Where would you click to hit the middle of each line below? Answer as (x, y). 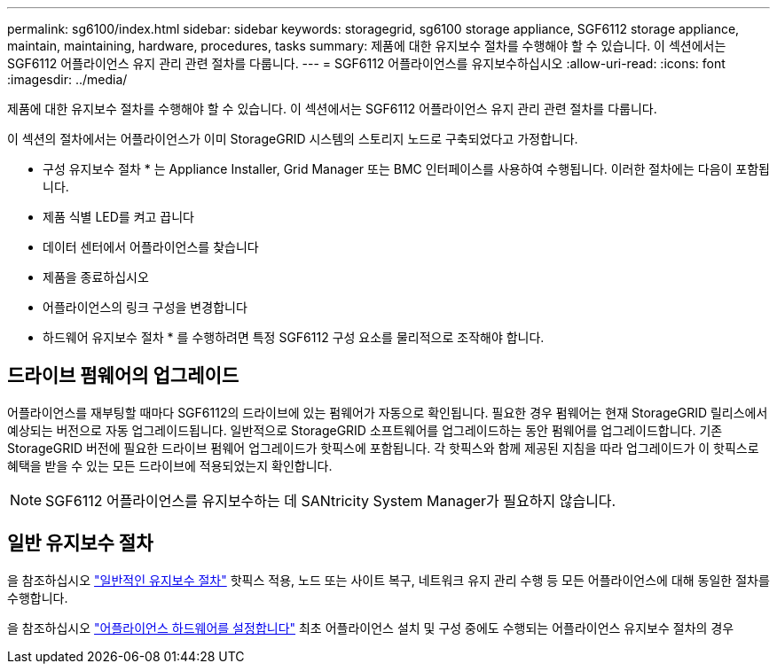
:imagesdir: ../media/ (67, 79)
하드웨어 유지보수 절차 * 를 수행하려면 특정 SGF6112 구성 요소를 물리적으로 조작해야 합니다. (294, 337)
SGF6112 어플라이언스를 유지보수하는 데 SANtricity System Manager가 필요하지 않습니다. (331, 500)
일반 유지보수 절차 (80, 543)
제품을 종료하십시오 (96, 277)
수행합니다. (38, 597)
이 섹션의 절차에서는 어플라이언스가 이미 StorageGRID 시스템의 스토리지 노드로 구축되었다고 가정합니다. (293, 139)
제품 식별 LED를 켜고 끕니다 (118, 217)
